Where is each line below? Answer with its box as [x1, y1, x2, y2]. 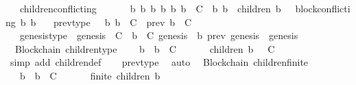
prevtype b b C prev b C [54, 14, 192, 29]
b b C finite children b [19, 68, 161, 82]
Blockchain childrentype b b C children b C [14, 41, 275, 56]
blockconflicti [295, 1, 351, 15]
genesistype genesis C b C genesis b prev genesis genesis [19, 28, 298, 42]
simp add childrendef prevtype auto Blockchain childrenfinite [10, 55, 309, 69]
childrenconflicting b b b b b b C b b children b [19, 1, 281, 15]
